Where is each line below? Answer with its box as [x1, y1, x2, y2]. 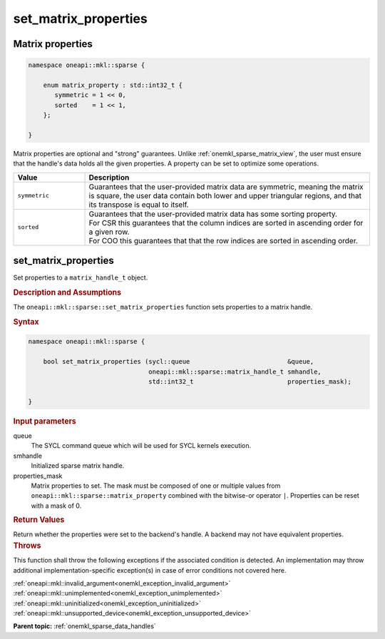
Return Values [13, 515, 65, 525]
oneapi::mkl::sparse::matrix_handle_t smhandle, [148, 367, 322, 376]
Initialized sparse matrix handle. [31, 461, 125, 470]
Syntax [13, 317, 39, 327]
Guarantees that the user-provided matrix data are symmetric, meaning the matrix [88, 182, 364, 192]
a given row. [88, 227, 130, 237]
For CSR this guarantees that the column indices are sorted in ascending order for [88, 218, 364, 228]
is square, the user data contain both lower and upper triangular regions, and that [88, 190, 361, 200]
